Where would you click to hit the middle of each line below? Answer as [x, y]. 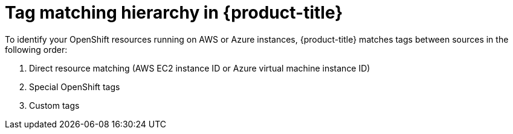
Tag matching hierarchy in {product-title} [174, 13]
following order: [36, 49]
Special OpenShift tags [75, 87]
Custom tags [54, 105]
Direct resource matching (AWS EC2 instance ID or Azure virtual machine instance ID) [200, 68]
